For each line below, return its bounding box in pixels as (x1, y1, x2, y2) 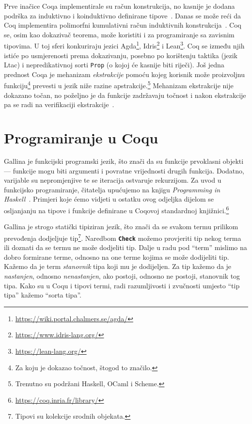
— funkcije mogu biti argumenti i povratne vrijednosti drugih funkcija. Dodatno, (4, 165, 244, 175)
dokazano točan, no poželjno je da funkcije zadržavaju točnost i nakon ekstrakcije (4, 90, 246, 100)
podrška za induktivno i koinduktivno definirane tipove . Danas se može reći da (4, 10, 241, 20)
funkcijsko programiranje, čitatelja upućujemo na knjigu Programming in (4, 184, 220, 194)
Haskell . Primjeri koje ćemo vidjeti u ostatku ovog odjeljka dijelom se (4, 194, 214, 204)
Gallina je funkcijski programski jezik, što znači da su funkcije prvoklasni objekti (4, 156, 244, 166)
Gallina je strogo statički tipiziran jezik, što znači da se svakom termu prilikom (4, 221, 238, 232)
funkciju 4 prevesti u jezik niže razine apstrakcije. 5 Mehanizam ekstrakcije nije (4, 79, 234, 91)
